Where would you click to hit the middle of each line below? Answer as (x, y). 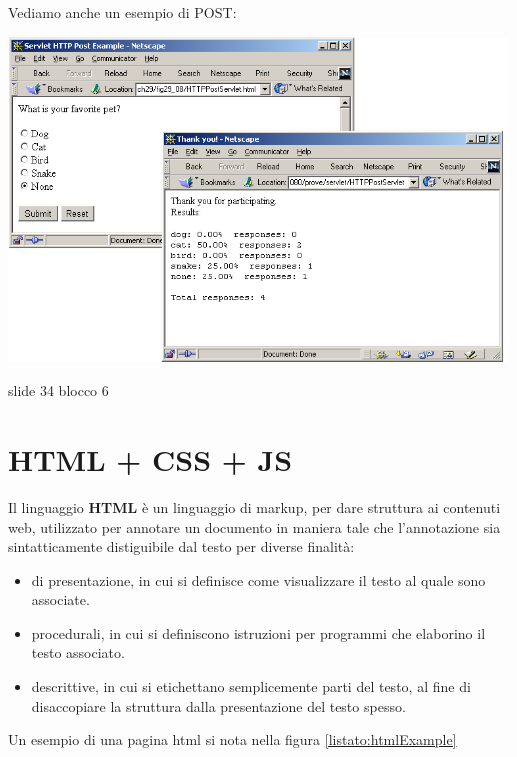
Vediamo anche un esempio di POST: (122, 12)
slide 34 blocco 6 (58, 390)
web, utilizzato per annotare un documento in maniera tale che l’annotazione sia (254, 526)
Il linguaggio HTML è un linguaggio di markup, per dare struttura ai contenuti (254, 506)
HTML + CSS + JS (150, 458)
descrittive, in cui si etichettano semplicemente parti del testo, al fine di (251, 686)
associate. (60, 599)
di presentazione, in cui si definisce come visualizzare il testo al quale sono (258, 579)
